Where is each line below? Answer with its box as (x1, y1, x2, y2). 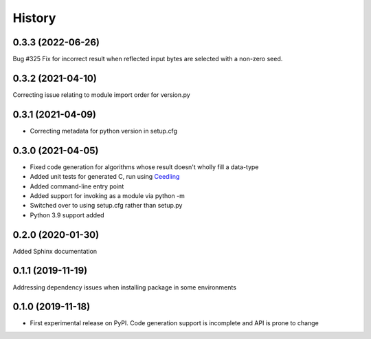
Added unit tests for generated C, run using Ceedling (30, 173, 180, 181)
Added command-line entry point (30, 182, 124, 190)
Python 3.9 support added (30, 210, 104, 219)
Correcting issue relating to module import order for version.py (12, 90, 190, 99)
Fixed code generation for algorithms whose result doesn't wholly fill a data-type (30, 162, 259, 171)
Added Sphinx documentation (12, 247, 98, 255)
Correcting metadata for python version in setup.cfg (30, 127, 178, 135)
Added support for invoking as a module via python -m (30, 191, 185, 199)
